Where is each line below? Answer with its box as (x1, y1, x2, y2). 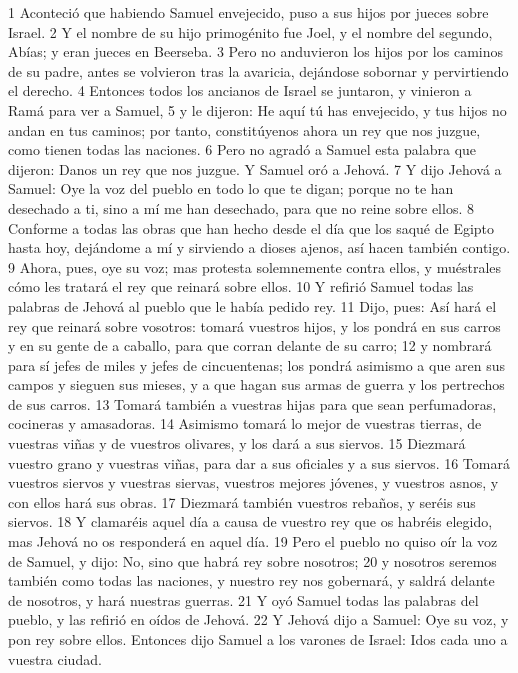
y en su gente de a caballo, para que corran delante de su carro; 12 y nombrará (8, 335, 492, 356)
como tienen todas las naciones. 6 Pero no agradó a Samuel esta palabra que (8, 139, 477, 160)
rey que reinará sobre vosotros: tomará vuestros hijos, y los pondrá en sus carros (8, 315, 501, 336)
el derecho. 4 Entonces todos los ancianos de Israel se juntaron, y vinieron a (8, 80, 472, 101)
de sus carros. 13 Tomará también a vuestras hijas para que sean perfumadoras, (8, 393, 497, 414)
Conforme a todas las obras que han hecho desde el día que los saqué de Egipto (8, 217, 495, 238)
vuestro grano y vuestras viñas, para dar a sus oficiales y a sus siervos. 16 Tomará (8, 452, 510, 473)
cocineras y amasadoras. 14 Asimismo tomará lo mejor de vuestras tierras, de (8, 413, 482, 434)
